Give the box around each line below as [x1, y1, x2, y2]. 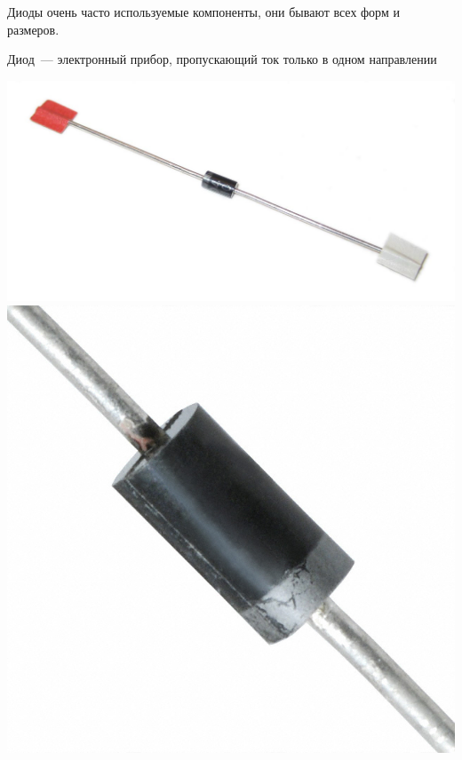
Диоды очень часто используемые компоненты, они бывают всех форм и [7, 3, 400, 20]
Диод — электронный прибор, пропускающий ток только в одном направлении [7, 50, 437, 68]
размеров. [7, 20, 60, 38]
